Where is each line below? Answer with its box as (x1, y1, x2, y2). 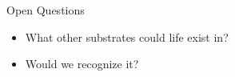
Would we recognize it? (25, 55, 139, 72)
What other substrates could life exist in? (25, 28, 229, 45)
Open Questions (6, 2, 85, 18)
